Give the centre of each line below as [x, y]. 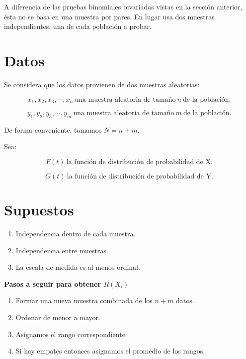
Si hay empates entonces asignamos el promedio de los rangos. [110, 351]
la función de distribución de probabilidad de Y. [140, 176]
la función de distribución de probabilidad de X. [139, 162]
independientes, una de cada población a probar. [78, 26]
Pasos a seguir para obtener [53, 283]
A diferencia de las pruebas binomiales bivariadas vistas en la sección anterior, [123, 6]
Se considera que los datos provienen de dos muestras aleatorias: [102, 84]
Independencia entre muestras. [62, 250]
